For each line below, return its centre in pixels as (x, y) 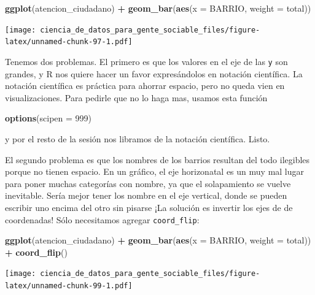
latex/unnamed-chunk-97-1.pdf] (69, 42)
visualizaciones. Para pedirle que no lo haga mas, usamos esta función (136, 97)
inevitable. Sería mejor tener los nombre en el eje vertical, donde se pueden (146, 195)
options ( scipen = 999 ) (49, 118)
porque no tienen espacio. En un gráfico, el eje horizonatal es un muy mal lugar (155, 171)
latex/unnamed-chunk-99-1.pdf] (69, 286)
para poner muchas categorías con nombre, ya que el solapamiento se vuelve (148, 183)
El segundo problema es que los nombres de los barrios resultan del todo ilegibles (157, 159)
